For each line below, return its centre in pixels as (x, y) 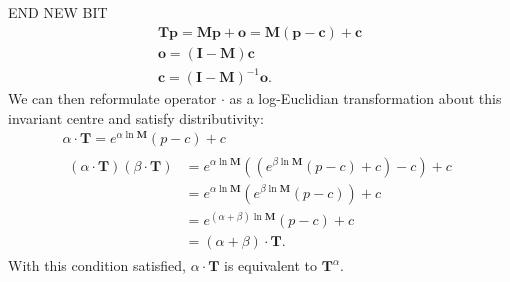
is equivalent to (271, 265)
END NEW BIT (58, 12)
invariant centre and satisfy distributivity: (136, 117)
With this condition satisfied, (97, 265)
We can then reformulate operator (112, 98)
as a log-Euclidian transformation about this (365, 98)
